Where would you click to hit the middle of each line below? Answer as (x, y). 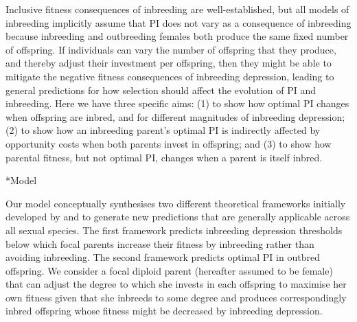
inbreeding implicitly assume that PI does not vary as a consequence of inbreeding (178, 22)
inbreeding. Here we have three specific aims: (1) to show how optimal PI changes (177, 103)
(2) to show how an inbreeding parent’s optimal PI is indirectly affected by (163, 130)
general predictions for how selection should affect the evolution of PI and (161, 90)
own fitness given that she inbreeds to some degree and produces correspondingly (176, 297)
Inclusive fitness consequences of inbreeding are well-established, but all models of (177, 9)
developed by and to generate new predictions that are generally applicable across (178, 217)
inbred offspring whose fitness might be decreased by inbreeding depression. (164, 311)
